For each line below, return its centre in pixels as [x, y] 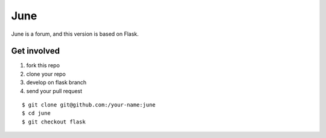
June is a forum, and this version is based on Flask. [75, 34]
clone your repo [46, 74]
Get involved [36, 51]
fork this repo [43, 65]
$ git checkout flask [54, 122]
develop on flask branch [56, 82]
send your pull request [54, 91]
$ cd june [36, 113]
